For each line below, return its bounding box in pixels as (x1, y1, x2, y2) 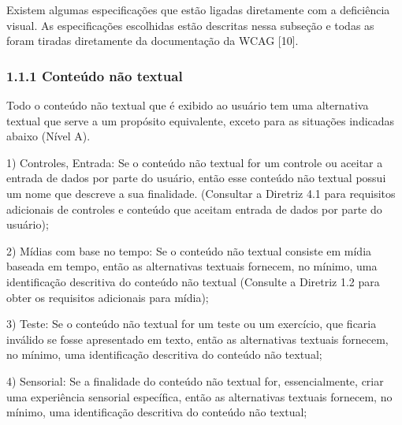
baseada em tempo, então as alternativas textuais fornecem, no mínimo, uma (6, 258, 378, 274)
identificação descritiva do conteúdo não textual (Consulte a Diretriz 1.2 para (6, 273, 380, 289)
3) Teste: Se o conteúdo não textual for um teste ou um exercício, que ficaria (6, 315, 377, 332)
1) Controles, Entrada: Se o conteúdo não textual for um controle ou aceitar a (6, 154, 383, 170)
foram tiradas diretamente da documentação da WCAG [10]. (6, 32, 299, 49)
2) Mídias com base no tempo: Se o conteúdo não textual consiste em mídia (6, 242, 372, 259)
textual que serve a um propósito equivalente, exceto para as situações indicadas (6, 112, 395, 129)
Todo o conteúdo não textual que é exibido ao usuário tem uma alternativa (6, 97, 369, 113)
